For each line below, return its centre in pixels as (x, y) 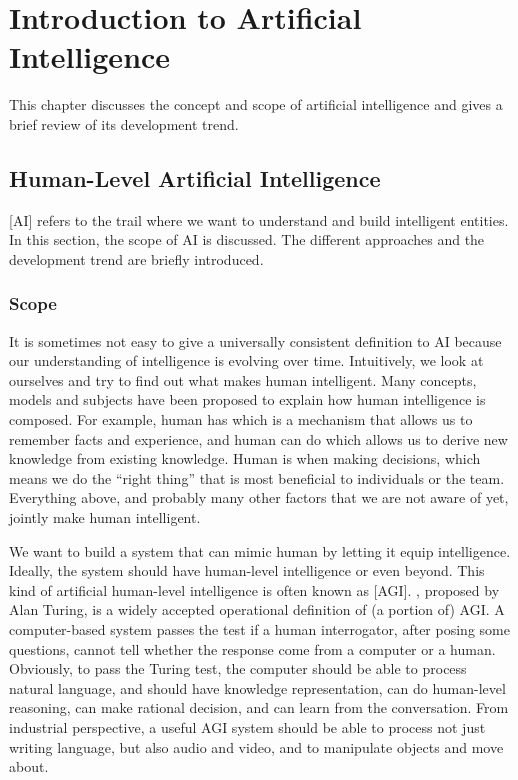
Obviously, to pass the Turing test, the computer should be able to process (238, 668)
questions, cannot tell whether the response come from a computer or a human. (252, 648)
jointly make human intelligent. (105, 517)
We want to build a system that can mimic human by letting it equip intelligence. (260, 550)
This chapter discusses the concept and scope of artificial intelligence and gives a (256, 104)
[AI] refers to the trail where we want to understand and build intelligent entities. (259, 219)
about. (29, 766)
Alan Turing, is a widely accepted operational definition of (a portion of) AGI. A (257, 609)
